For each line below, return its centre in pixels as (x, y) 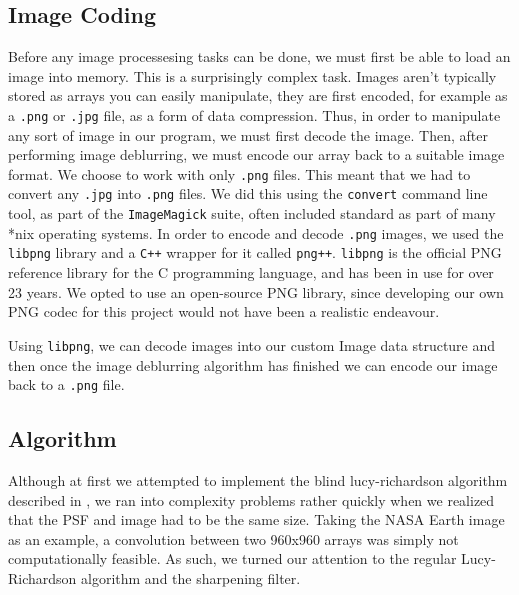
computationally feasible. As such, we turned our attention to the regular (232, 558)
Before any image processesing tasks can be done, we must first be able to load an (259, 56)
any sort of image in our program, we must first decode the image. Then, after (248, 134)
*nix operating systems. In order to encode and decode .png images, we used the (256, 232)
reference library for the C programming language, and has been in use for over (251, 272)
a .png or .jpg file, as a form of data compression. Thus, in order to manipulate (254, 114)
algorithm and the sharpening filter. (191, 577)
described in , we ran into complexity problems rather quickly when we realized (251, 499)
